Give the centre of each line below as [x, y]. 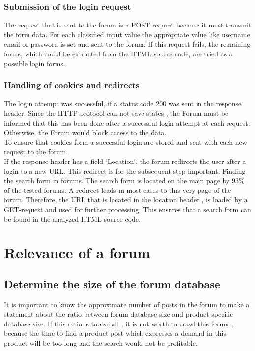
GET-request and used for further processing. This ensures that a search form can [127, 209]
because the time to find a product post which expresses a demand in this [115, 333]
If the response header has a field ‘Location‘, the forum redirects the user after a [125, 161]
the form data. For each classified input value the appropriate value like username [127, 34]
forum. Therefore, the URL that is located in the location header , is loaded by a [126, 200]
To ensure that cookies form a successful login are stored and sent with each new [126, 142]
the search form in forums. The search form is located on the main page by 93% [124, 180]
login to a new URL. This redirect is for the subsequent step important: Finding [125, 171]
